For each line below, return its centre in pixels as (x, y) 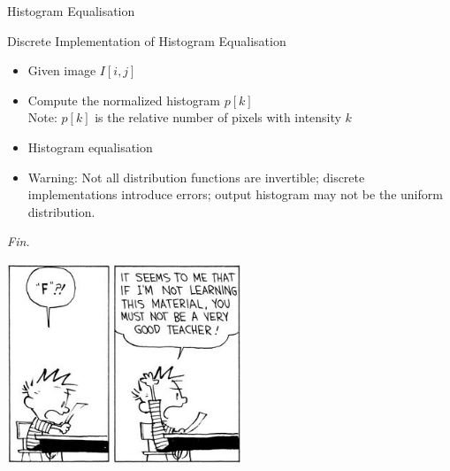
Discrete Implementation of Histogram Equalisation (147, 40)
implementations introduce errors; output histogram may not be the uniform (235, 194)
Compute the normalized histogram (124, 100)
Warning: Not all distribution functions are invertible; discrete (196, 177)
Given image (62, 70)
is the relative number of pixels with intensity (218, 117)
